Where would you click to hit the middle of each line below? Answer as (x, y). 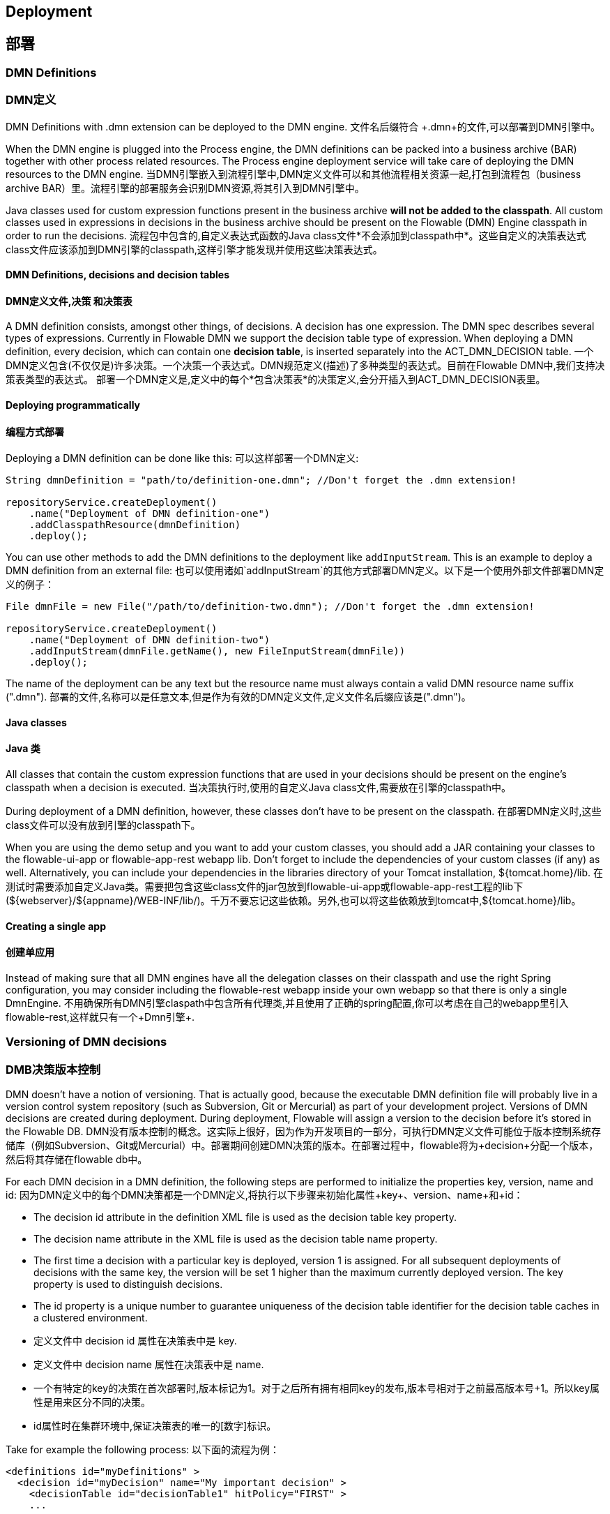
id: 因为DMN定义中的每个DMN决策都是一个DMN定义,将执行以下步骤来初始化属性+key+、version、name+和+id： (265, 1195)
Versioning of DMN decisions (86, 1042)
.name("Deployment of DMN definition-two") (150, 640)
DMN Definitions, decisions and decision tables (118, 275)
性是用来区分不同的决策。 (92, 1402)
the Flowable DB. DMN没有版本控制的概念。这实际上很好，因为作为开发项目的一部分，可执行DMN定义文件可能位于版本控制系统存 (303, 1132)
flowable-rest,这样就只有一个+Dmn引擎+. (100, 1017)
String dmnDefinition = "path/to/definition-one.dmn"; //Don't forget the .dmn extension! (261, 480)
